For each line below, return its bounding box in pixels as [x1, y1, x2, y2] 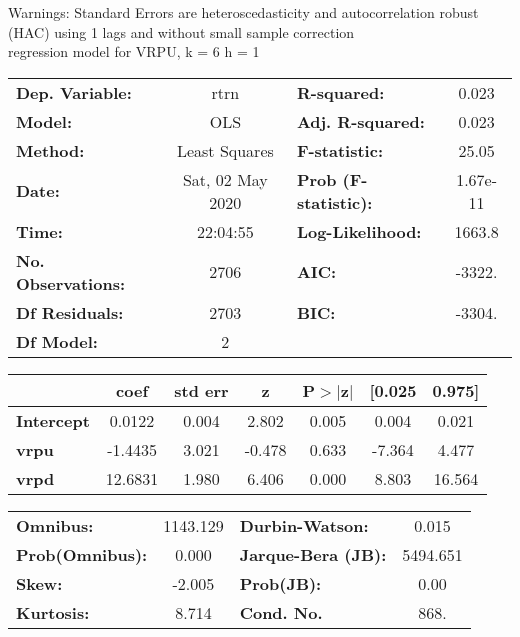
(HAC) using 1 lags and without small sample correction [8, 21, 355, 42]
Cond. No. [239, 600, 323, 624]
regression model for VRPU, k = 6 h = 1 [8, 41, 260, 62]
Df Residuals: [16, 300, 124, 324]
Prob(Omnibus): [16, 542, 148, 566]
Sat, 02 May [182, 167, 268, 191]
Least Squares [176, 138, 274, 162]
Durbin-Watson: [239, 513, 369, 537]
